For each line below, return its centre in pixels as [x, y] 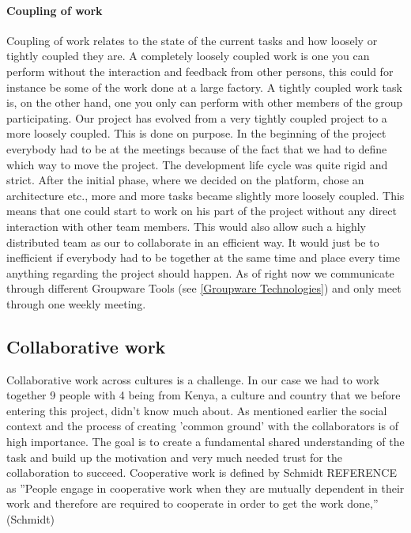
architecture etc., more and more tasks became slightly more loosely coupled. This [205, 195]
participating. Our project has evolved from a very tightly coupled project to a [197, 117]
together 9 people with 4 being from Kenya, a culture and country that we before [204, 395]
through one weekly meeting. [76, 303]
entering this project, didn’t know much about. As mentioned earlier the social [197, 410]
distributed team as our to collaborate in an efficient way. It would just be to [193, 242]
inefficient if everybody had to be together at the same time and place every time [203, 257]
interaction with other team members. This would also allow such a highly [187, 226]
